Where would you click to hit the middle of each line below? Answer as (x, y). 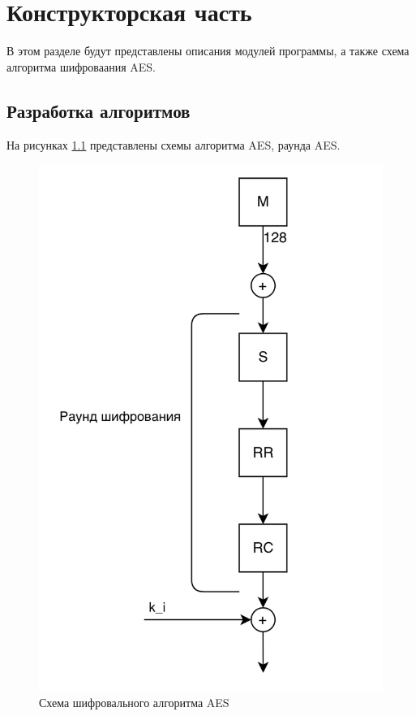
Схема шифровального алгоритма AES (134, 702)
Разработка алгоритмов (99, 110)
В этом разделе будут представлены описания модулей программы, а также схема (208, 51)
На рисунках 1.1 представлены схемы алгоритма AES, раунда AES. (174, 144)
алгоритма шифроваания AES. (81, 66)
